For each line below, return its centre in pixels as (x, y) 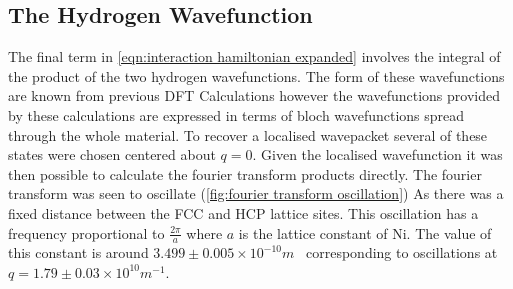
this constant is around (78, 252)
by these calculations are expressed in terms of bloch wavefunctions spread (236, 114)
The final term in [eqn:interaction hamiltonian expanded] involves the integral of (254, 56)
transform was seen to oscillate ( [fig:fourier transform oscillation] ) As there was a (256, 193)
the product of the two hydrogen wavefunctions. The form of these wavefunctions (256, 75)
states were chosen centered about (112, 154)
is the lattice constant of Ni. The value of (365, 232)
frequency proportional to (86, 232)
